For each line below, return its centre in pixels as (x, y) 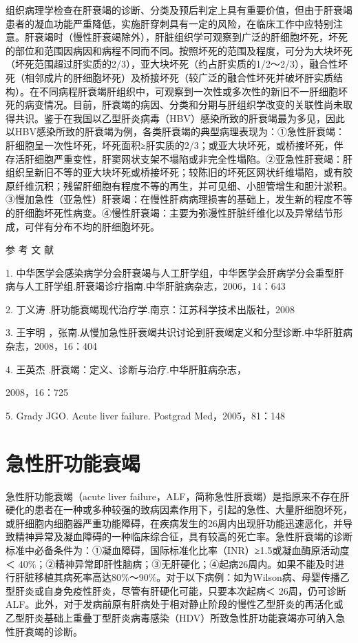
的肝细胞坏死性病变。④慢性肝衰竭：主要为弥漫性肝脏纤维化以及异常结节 (169, 212)
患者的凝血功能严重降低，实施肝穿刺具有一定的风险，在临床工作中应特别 (169, 23)
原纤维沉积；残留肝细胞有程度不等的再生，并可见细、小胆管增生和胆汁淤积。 (179, 185)
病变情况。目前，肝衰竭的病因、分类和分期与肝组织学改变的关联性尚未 (183, 105)
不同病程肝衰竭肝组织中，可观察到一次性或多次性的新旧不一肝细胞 (188, 91)
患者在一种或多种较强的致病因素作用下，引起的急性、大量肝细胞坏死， (193, 510)
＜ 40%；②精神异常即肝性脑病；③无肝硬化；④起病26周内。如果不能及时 (170, 563)
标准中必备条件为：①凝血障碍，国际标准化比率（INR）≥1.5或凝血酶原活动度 (178, 550)
